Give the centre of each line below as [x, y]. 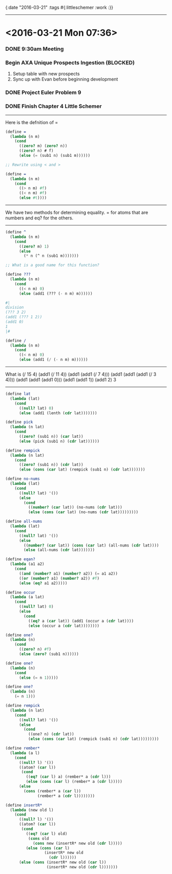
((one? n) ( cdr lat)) [51, 734]
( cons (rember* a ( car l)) [52, 791]
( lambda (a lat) [27, 597]
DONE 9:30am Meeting [35, 49]
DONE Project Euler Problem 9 [43, 93]
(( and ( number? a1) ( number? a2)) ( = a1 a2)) [68, 574]
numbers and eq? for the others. [39, 218]
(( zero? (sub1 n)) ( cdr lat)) [51, 465]
